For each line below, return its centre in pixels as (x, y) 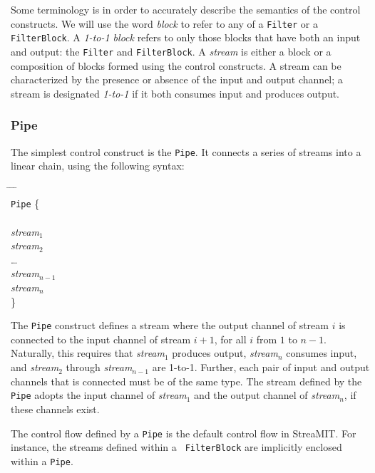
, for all (230, 339)
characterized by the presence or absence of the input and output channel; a (177, 79)
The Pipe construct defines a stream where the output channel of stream (170, 325)
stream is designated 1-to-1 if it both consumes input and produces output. (175, 93)
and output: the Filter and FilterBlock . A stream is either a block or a (171, 51)
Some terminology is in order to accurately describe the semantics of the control (186, 9)
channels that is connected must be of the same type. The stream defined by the (186, 381)
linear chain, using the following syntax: (98, 166)
